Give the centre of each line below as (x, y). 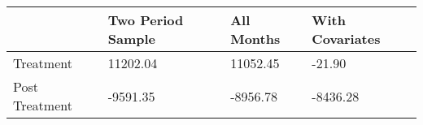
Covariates (346, 39)
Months (255, 39)
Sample (132, 39)
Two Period (146, 20)
